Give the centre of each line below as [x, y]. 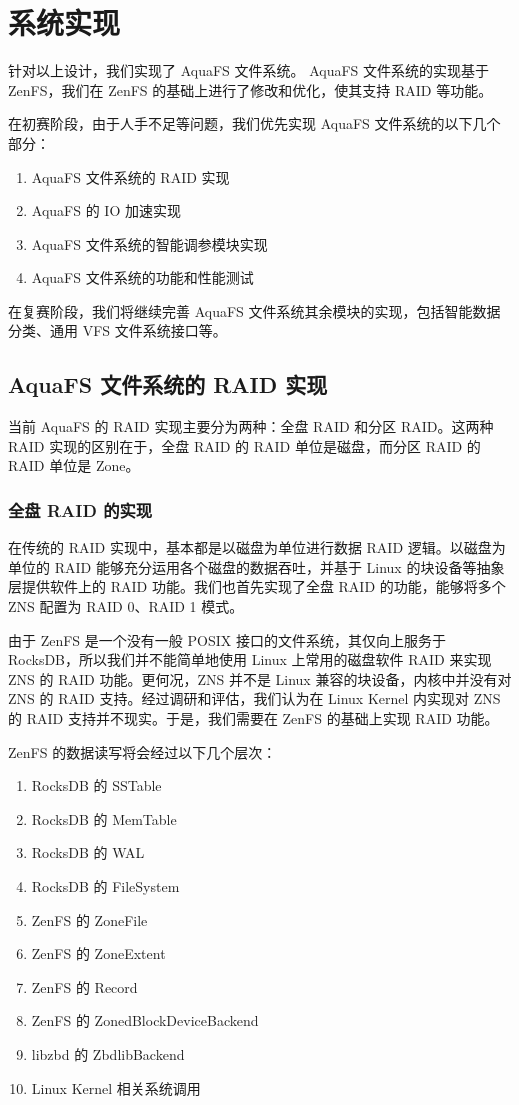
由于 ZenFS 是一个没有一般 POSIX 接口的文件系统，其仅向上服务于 [227, 639]
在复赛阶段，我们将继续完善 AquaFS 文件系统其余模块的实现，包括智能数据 [254, 310]
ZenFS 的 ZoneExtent [98, 953]
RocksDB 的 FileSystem [105, 885]
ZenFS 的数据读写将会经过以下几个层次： [142, 751]
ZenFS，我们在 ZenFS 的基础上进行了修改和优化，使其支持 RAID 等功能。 [250, 89]
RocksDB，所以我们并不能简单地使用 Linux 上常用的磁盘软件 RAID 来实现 [250, 659]
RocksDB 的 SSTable [96, 785]
